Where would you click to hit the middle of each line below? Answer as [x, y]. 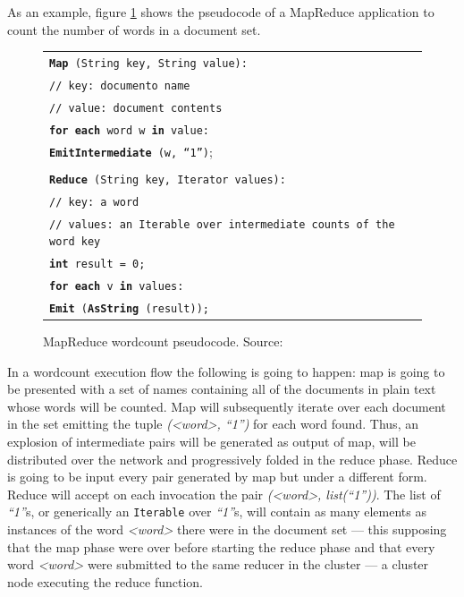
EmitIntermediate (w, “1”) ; [131, 151]
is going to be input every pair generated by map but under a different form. [217, 477]
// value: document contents [136, 108]
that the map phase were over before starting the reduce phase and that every [221, 546]
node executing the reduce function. [105, 581]
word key [75, 242]
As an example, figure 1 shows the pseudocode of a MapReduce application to [221, 12]
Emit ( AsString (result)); [129, 308]
